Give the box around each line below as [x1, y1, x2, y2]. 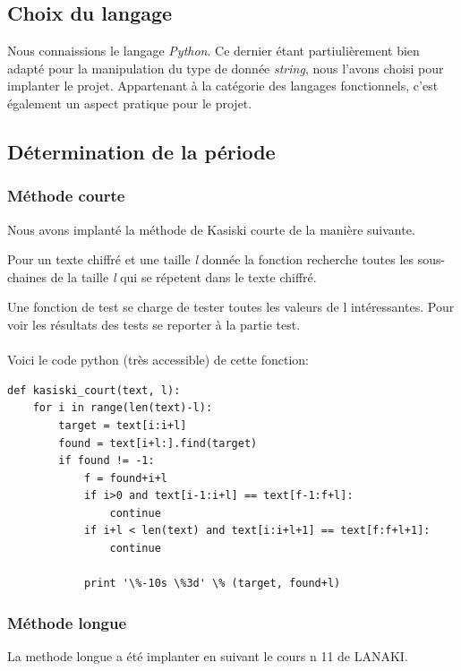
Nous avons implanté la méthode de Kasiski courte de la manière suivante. [7, 219, 415, 238]
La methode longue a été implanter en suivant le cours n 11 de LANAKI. [7, 647, 408, 666]
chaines [7, 267, 47, 286]
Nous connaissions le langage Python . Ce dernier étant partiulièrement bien [7, 41, 420, 60]
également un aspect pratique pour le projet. [7, 93, 252, 112]
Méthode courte [7, 185, 125, 207]
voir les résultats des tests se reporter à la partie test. [7, 314, 301, 333]
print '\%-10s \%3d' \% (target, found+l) [83, 577, 341, 590]
